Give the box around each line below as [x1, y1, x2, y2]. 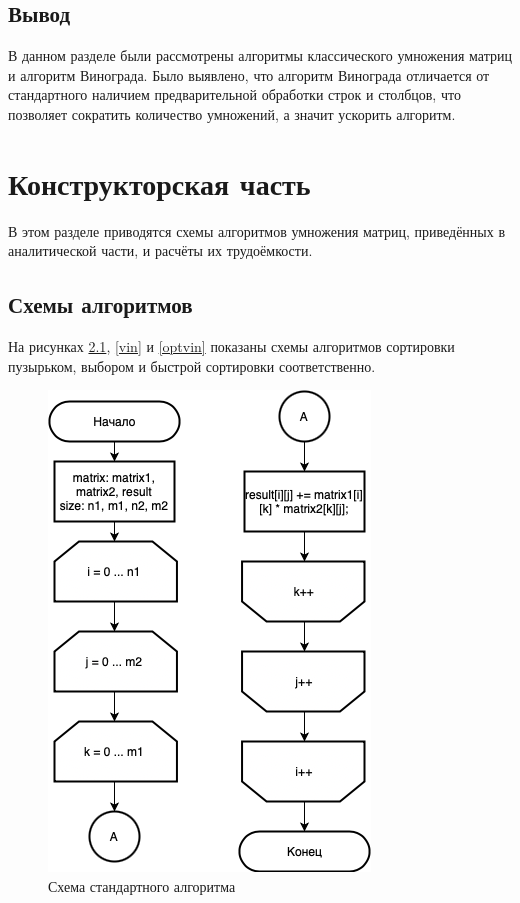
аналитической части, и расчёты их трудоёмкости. [8, 240, 313, 261]
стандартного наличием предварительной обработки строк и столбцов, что [8, 84, 461, 105]
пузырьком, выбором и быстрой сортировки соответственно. [8, 355, 376, 376]
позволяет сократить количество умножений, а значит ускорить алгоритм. [8, 103, 456, 124]
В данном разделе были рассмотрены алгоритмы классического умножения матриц [8, 45, 512, 66]
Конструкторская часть [8, 162, 311, 203]
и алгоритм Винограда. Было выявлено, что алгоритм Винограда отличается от [8, 64, 490, 85]
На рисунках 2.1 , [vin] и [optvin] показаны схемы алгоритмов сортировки [8, 336, 455, 357]
